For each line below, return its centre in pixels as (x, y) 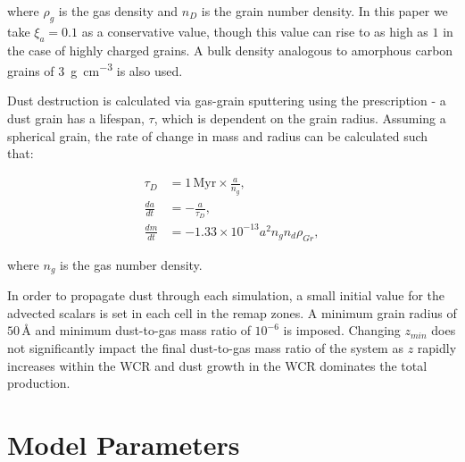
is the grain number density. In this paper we (324, 11)
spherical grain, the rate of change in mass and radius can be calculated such (218, 135)
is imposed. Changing (342, 330)
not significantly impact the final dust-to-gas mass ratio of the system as (205, 347)
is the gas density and (118, 11)
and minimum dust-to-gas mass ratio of (143, 330)
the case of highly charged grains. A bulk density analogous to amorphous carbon (230, 50)
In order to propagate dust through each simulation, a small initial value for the (226, 295)
